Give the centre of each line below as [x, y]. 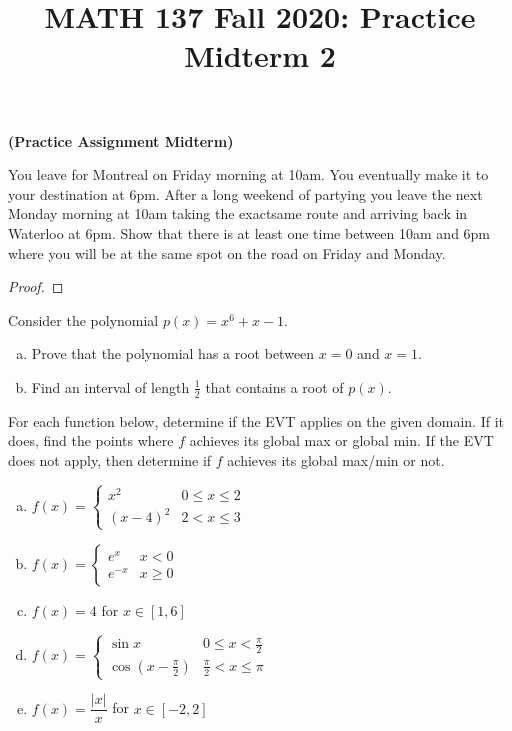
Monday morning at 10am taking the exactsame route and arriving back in [238, 213]
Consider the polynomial [83, 319]
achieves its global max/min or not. [336, 459]
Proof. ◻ [36, 286]
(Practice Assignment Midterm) [121, 140]
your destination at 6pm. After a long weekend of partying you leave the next [245, 193]
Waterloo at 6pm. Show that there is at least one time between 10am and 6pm [249, 232]
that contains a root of [274, 386]
